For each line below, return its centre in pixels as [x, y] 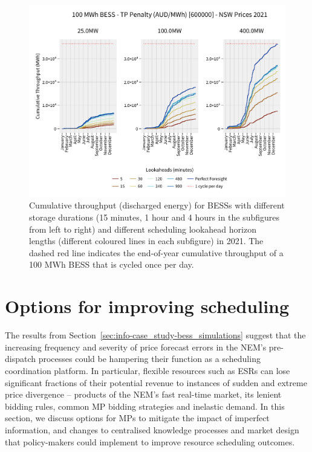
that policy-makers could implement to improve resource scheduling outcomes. [150, 441]
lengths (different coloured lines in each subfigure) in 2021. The [146, 241]
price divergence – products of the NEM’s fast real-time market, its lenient [143, 394]
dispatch [21, 359]
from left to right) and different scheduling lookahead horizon [143, 229]
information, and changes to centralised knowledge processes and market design [152, 429]
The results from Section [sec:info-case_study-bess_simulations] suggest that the [155, 335]
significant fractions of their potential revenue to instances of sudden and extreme [156, 382]
